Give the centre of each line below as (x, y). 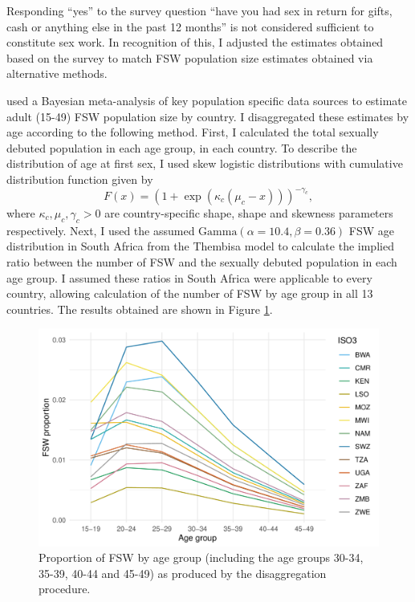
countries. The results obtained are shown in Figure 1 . (140, 309)
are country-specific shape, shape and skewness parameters (249, 213)
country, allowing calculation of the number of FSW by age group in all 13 (190, 293)
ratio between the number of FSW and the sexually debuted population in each (202, 262)
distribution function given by (80, 179)
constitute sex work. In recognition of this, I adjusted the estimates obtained (195, 42)
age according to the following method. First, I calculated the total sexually (193, 132)
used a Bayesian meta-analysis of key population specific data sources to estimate (207, 100)
